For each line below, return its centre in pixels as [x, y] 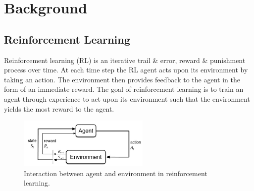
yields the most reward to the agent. [59, 108]
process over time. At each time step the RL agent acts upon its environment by [126, 70]
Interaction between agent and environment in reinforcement [116, 173]
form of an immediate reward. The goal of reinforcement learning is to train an [124, 89]
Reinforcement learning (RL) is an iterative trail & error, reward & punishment [125, 60]
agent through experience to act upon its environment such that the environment [127, 98]
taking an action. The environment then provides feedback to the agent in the [122, 79]
